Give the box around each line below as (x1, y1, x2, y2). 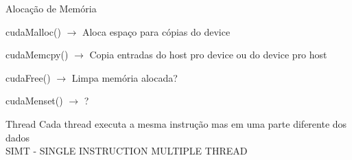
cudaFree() (5, 70, 51, 84)
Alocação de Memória (5, 1, 97, 15)
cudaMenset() (5, 93, 63, 108)
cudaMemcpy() (5, 47, 69, 62)
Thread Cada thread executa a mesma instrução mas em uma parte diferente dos (5, 116, 347, 130)
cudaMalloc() (5, 24, 61, 38)
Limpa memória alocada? (71, 70, 178, 84)
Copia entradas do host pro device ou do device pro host (89, 47, 327, 62)
